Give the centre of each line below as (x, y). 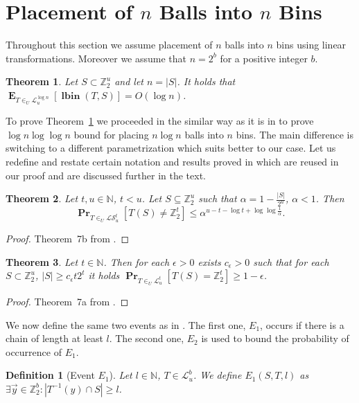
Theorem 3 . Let (42, 261)
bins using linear (311, 45)
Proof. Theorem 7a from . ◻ (67, 301)
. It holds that (206, 81)
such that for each (291, 261)
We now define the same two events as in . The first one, (126, 324)
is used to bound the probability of (275, 338)
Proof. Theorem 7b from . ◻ (68, 239)
